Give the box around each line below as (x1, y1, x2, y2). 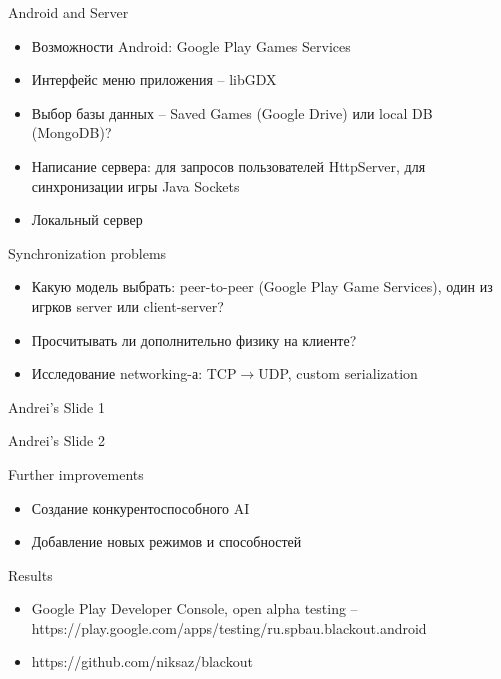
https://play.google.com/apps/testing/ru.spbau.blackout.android (31, 617, 427, 638)
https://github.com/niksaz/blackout (31, 651, 253, 672)
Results (8, 564, 53, 585)
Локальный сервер (31, 209, 143, 230)
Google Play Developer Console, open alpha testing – (31, 598, 358, 619)
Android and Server (8, 2, 129, 22)
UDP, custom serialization (258, 363, 418, 384)
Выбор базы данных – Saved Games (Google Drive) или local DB (31, 102, 433, 123)
